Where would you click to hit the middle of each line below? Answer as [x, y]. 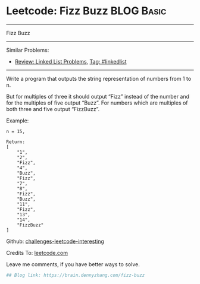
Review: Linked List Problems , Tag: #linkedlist [71, 61]
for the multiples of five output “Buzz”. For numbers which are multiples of [97, 103]
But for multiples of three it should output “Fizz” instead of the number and [98, 96]
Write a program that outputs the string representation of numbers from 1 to [99, 78]
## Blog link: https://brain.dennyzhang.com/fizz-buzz [76, 275]
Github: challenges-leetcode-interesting [55, 241]
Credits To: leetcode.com [37, 253]
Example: [18, 121]
